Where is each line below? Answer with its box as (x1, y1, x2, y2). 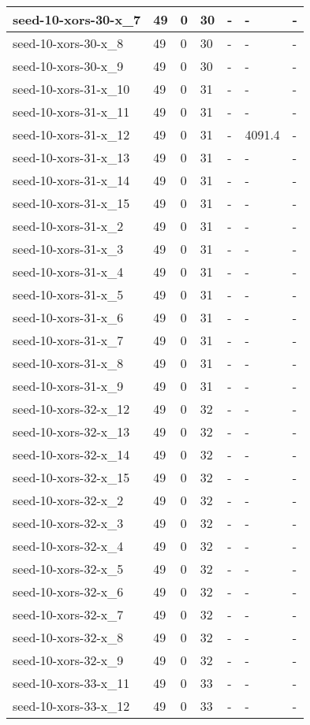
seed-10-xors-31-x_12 (13, 125, 130, 143)
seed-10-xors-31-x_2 (13, 217, 124, 235)
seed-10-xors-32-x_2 (13, 491, 124, 509)
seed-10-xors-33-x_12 (13, 697, 130, 715)
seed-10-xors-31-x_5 (13, 285, 124, 303)
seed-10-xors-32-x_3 (13, 514, 124, 532)
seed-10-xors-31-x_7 (13, 331, 124, 349)
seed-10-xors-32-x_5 (13, 560, 124, 578)
